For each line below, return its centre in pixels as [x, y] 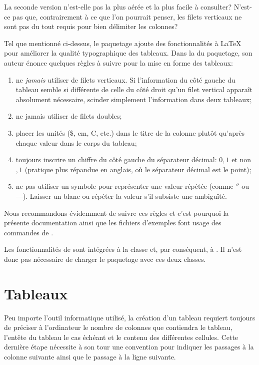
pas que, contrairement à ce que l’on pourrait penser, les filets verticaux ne [127, 16]
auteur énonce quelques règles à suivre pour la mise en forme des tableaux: [118, 62]
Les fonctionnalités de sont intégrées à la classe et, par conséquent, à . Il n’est [123, 249]
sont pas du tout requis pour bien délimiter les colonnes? [91, 26]
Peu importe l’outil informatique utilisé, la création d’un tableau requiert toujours [130, 317]
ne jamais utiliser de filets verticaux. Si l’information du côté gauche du [125, 79]
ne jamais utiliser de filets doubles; [69, 116]
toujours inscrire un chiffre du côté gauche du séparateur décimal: [116, 159]
